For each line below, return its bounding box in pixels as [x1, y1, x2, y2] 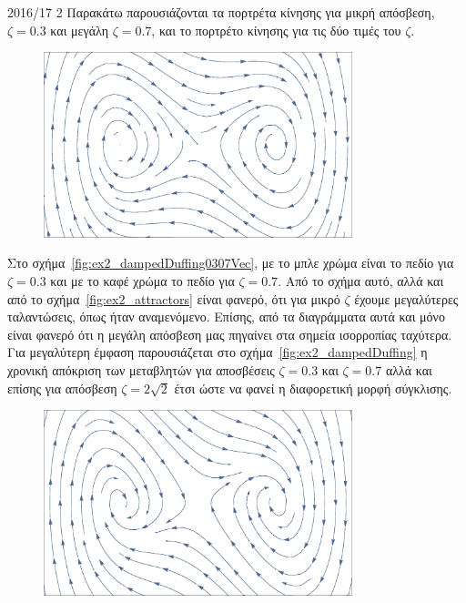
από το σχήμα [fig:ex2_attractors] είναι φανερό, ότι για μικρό [7, 289, 340, 308]
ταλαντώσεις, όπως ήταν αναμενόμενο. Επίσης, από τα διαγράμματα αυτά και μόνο [7, 307, 445, 326]
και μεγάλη [50, 20, 108, 39]
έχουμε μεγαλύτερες [354, 289, 459, 308]
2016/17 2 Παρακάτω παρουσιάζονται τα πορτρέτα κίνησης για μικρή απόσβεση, [7, 3, 435, 21]
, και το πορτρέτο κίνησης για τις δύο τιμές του [151, 20, 401, 39]
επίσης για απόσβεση [7, 378, 117, 397]
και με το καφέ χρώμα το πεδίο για [50, 271, 235, 291]
